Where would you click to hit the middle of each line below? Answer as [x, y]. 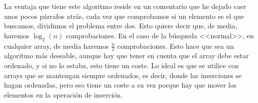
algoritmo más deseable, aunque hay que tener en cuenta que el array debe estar [127, 55]
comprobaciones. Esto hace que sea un [176, 46]
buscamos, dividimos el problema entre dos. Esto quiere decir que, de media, [121, 26]
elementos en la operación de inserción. [64, 94]
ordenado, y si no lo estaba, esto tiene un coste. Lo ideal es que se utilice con [122, 65]
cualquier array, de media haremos [57, 46]
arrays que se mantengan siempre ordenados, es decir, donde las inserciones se [123, 75]
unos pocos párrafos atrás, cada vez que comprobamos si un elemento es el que [124, 16]
